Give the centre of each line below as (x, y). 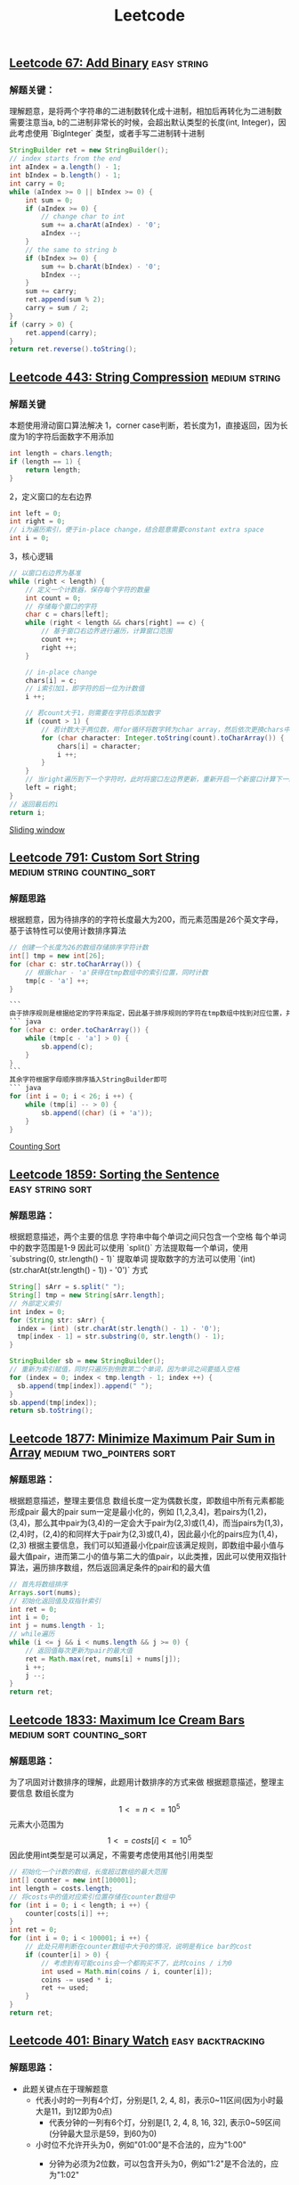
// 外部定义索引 (35, 1303)
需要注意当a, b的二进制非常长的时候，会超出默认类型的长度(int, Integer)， (144, 122)
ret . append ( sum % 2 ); (65, 300)
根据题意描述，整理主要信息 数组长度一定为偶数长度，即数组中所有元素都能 (147, 1500)
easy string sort (51, 1188)
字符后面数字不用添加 (74, 437)
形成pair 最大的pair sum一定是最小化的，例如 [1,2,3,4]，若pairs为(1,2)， (140, 1511)
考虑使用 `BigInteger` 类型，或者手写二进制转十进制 (110, 134)
